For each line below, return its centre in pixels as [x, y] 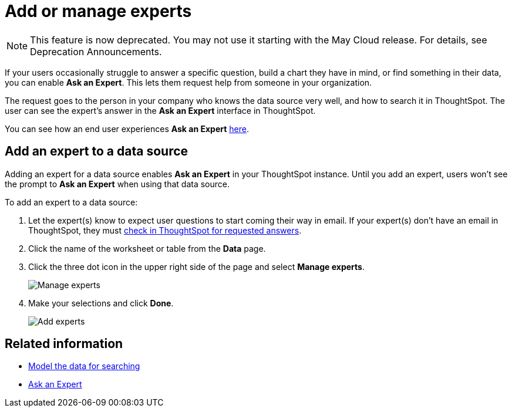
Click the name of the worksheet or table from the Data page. [147, 248]
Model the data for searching [84, 366]
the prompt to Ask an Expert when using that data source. [117, 184]
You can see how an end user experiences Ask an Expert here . [127, 129]
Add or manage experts [98, 11]
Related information [64, 344]
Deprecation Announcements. [96, 51]
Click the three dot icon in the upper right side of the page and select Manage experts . [196, 266]
